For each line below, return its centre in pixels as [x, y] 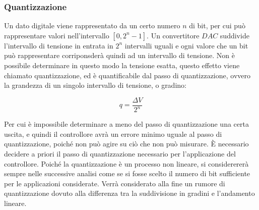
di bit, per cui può [217, 25]
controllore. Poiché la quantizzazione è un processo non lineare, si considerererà [126, 163]
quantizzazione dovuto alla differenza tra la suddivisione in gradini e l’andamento [129, 193]
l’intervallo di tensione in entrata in [59, 45]
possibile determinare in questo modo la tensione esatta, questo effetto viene [122, 65]
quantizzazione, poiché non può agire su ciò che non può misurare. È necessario [126, 144]
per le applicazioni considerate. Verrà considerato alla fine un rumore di [115, 183]
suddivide [235, 35]
